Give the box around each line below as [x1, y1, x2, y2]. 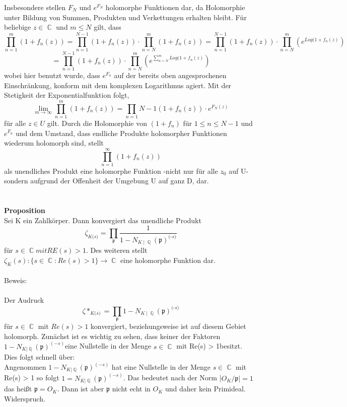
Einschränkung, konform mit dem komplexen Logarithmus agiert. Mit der [4, 80, 232, 90]
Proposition [4, 205, 45, 216]
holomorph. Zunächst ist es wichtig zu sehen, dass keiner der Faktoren [4, 330, 221, 341]
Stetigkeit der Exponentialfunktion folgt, [4, 90, 129, 100]
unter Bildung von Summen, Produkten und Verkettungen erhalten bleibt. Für [4, 12, 247, 22]
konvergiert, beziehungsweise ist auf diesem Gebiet [90, 320, 246, 331]
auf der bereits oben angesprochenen [114, 70, 227, 81]
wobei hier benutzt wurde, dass [4, 70, 100, 81]
